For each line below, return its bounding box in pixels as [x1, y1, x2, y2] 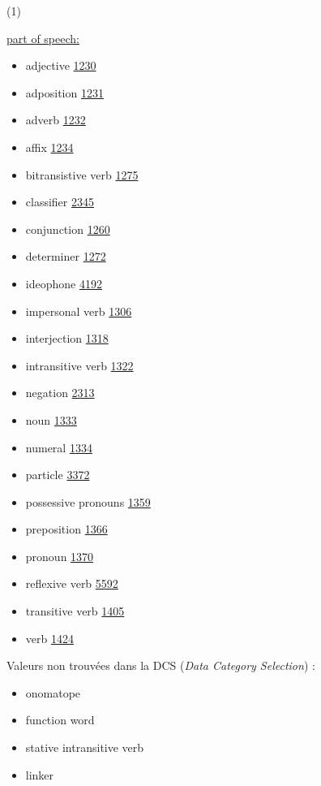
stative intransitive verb [25, 739, 144, 756]
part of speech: [6, 29, 79, 46]
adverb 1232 [25, 111, 86, 128]
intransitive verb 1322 [25, 356, 134, 374]
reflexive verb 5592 [25, 575, 118, 592]
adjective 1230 [25, 57, 96, 74]
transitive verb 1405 [25, 602, 125, 620]
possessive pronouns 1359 [25, 493, 151, 510]
